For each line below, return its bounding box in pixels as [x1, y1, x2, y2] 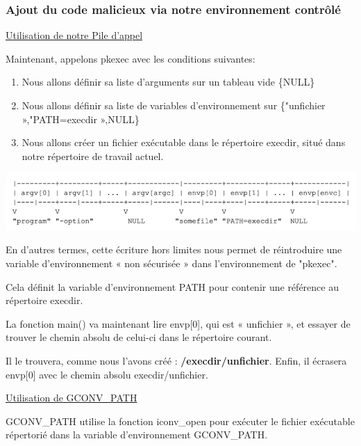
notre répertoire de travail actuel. [22, 148, 164, 163]
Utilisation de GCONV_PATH [6, 390, 137, 405]
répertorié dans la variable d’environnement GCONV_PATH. [6, 427, 268, 442]
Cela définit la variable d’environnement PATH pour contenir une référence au [6, 279, 339, 294]
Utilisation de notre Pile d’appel [6, 28, 143, 42]
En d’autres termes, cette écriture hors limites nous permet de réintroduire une [6, 242, 342, 257]
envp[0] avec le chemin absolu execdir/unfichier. [6, 367, 208, 381]
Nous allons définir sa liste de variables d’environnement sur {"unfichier [22, 98, 326, 112]
